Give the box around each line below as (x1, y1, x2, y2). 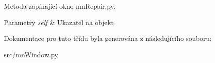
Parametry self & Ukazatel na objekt (4, 17, 114, 27)
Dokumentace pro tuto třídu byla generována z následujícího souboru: (4, 33, 212, 43)
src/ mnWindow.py (4, 49, 58, 59)
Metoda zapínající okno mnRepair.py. (4, 1, 116, 11)
